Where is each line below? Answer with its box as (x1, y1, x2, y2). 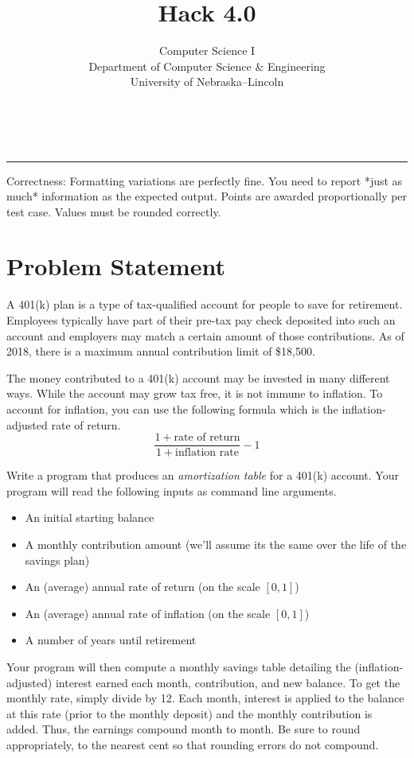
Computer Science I (158, 42, 256, 59)
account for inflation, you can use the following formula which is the (6, 400, 338, 417)
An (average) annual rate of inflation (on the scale (25, 604, 271, 621)
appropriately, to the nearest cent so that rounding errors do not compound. (6, 736, 379, 752)
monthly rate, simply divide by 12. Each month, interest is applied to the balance (6, 690, 404, 706)
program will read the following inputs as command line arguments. (6, 482, 337, 499)
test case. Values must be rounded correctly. (6, 203, 221, 220)
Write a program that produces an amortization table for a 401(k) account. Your (6, 467, 399, 484)
